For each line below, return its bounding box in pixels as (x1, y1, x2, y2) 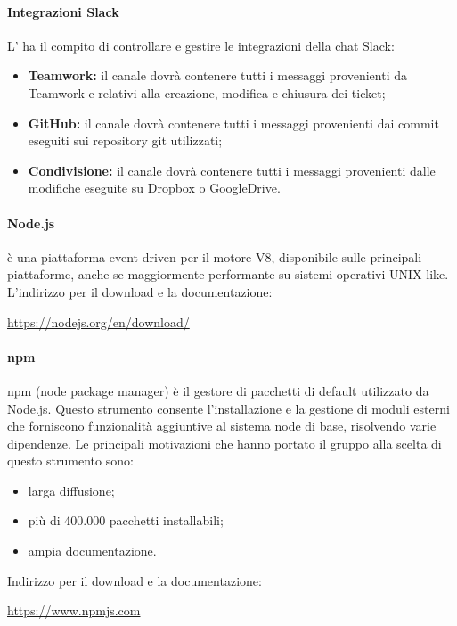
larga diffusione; (28, 481, 115, 499)
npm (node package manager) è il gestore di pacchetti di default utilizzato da (7, 381, 429, 399)
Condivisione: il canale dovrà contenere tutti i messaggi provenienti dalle (28, 161, 436, 179)
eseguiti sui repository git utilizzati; (28, 131, 223, 150)
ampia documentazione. (28, 541, 157, 560)
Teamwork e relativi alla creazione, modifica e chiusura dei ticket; (28, 83, 386, 102)
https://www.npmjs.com (7, 601, 141, 620)
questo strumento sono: (7, 451, 134, 470)
